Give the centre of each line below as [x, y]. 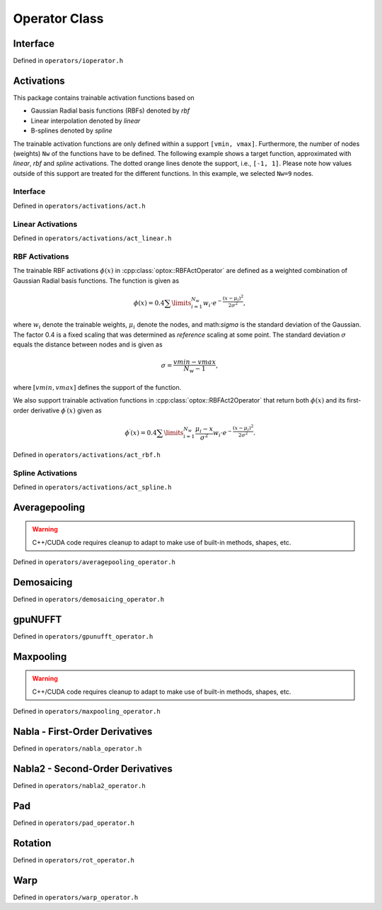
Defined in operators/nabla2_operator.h [79, 785]
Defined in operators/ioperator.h [68, 61]
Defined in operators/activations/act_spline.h [92, 487]
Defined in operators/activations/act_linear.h [92, 238]
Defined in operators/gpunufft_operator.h [83, 636]
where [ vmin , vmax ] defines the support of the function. [97, 387]
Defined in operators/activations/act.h [79, 206]
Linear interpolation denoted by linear [86, 120]
